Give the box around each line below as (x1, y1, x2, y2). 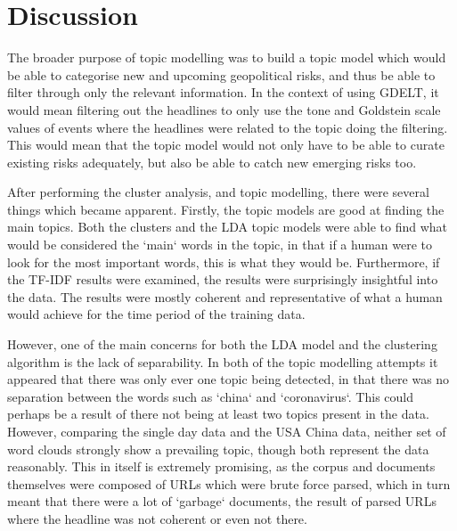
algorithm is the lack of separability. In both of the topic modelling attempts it (7, 352, 438, 371)
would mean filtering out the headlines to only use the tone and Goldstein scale (7, 100, 441, 118)
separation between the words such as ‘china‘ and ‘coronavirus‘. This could (7, 387, 414, 405)
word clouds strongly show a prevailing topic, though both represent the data (7, 439, 429, 458)
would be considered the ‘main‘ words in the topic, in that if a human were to (7, 235, 433, 254)
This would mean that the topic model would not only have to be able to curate (7, 135, 445, 154)
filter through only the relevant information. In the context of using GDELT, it (7, 83, 439, 102)
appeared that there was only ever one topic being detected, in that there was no (7, 370, 450, 388)
